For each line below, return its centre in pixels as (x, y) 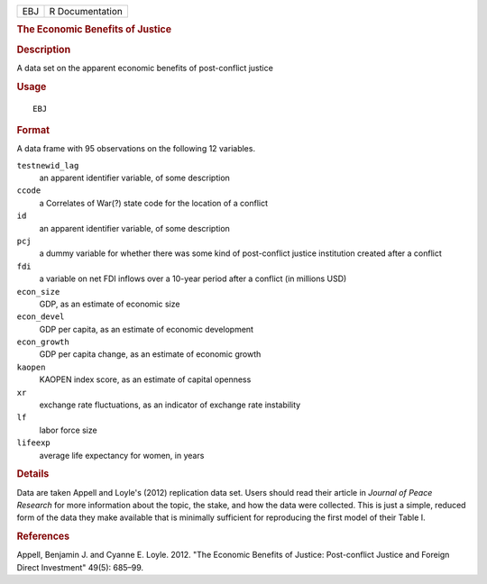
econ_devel (41, 317)
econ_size (38, 292)
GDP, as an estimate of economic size (110, 304)
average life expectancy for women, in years (122, 455)
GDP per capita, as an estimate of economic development (147, 329)
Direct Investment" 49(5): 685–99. (80, 567)
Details (33, 474)
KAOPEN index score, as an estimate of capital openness (145, 379)
